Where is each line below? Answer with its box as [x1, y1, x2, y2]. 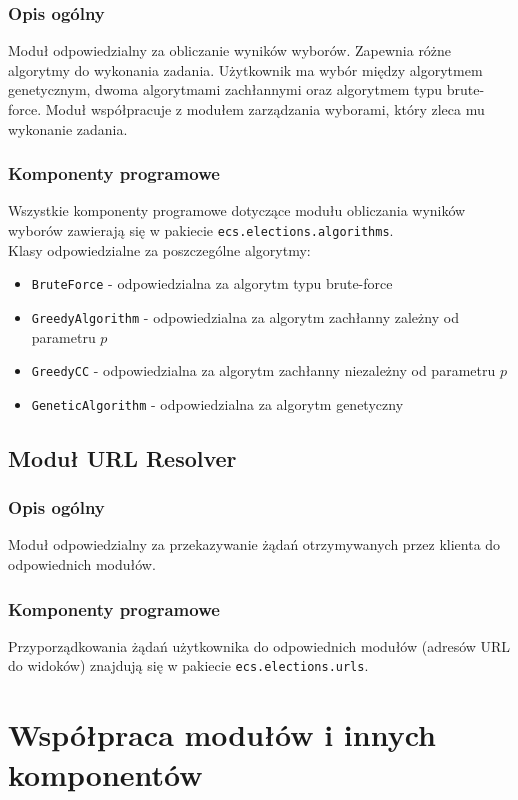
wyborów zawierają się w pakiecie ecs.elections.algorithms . [8, 220, 394, 240]
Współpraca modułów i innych [8, 714, 436, 755]
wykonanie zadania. [8, 118, 128, 139]
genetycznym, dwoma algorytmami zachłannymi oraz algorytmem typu [8, 79, 443, 100]
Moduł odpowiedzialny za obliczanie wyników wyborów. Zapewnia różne [8, 40, 452, 61]
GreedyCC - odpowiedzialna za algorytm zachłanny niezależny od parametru [31, 360, 496, 381]
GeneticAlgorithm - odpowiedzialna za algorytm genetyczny [31, 393, 404, 414]
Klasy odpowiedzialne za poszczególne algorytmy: [8, 239, 311, 260]
